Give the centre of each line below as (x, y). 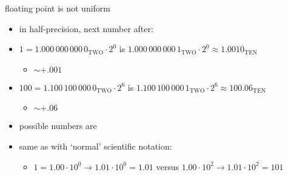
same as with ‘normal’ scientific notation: (95, 146)
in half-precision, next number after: (86, 28)
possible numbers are (58, 126)
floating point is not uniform (58, 8)
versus (168, 166)
